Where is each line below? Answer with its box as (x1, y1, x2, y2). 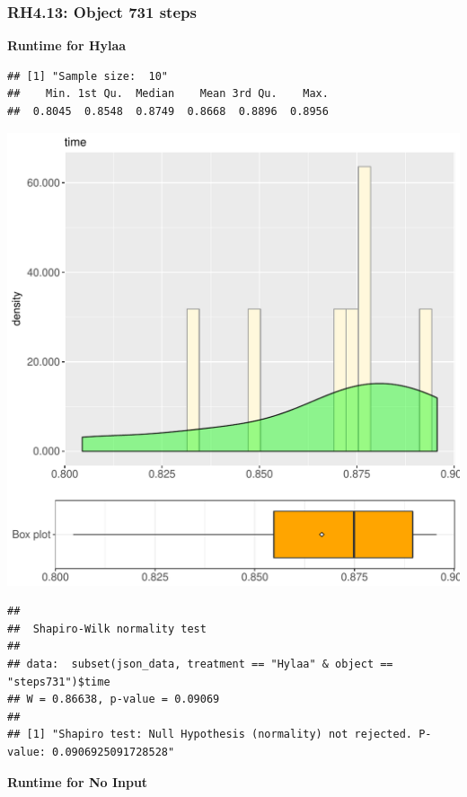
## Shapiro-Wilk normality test (7, 622, 207, 635)
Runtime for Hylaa (7, 36, 127, 55)
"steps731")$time (7, 675, 110, 688)
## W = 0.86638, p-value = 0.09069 (7, 693, 220, 706)
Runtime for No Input (7, 772, 148, 791)
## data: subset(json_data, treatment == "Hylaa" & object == (7, 657, 393, 670)
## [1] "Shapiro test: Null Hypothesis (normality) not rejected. (7, 728, 413, 741)
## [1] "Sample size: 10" (7, 69, 168, 83)
